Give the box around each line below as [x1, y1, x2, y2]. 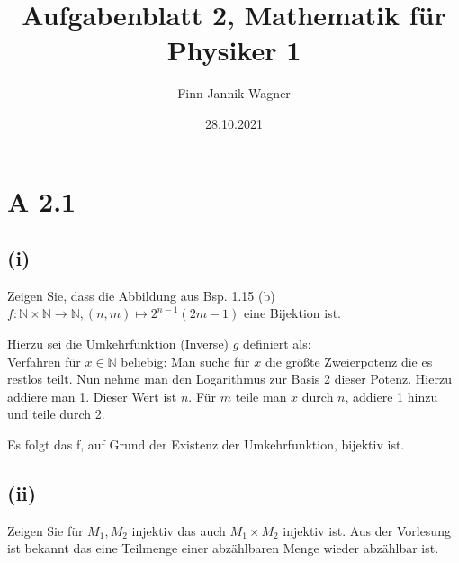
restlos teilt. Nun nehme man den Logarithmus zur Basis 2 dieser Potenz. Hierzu [7, 369, 452, 388]
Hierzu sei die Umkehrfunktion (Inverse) [7, 334, 229, 353]
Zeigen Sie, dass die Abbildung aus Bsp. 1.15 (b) [7, 286, 275, 304]
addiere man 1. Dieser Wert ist [7, 386, 177, 405]
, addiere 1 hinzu [345, 386, 438, 405]
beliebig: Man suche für [121, 351, 250, 370]
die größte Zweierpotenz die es [265, 351, 433, 370]
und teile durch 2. [7, 404, 105, 423]
